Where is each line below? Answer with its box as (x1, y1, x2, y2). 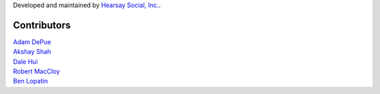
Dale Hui (13, 57, 38, 66)
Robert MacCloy (13, 67, 61, 76)
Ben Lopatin (13, 77, 49, 86)
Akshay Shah (13, 48, 51, 56)
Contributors (13, 19, 71, 31)
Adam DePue (13, 37, 51, 46)
